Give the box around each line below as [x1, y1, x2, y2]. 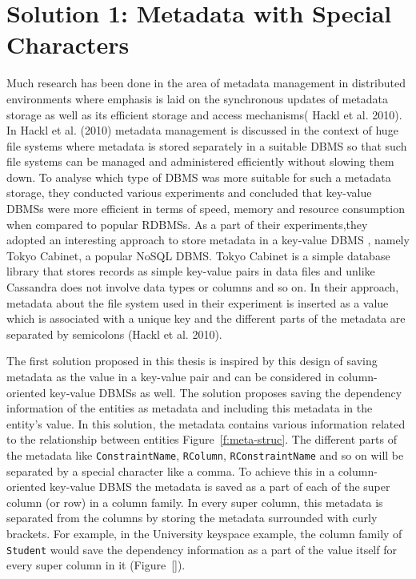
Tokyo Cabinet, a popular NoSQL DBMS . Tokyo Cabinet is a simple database [6, 247, 390, 263]
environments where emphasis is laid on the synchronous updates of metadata [6, 90, 389, 107]
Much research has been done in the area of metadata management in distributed [6, 74, 406, 91]
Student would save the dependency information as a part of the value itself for [6, 541, 397, 557]
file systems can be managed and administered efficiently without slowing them [6, 153, 394, 170]
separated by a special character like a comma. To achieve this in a [6, 462, 335, 479]
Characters [6, 28, 130, 61]
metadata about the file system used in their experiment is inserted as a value [6, 294, 389, 311]
